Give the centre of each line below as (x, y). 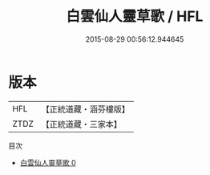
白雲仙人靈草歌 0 (48, 162)
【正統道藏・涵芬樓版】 (86, 109)
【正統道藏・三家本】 (82, 124)
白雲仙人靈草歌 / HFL (135, 16)
